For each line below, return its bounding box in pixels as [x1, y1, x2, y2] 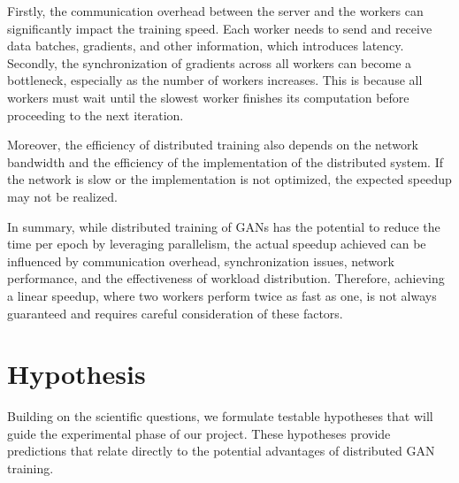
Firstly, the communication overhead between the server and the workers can [7, 2, 424, 19]
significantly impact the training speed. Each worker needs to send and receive [7, 19, 432, 37]
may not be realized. [7, 187, 118, 205]
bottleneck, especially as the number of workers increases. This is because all [7, 71, 423, 89]
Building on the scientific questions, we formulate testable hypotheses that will [7, 407, 433, 425]
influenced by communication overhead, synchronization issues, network [7, 251, 394, 270]
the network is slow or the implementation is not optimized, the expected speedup [7, 170, 452, 188]
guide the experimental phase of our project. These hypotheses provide [7, 424, 391, 442]
